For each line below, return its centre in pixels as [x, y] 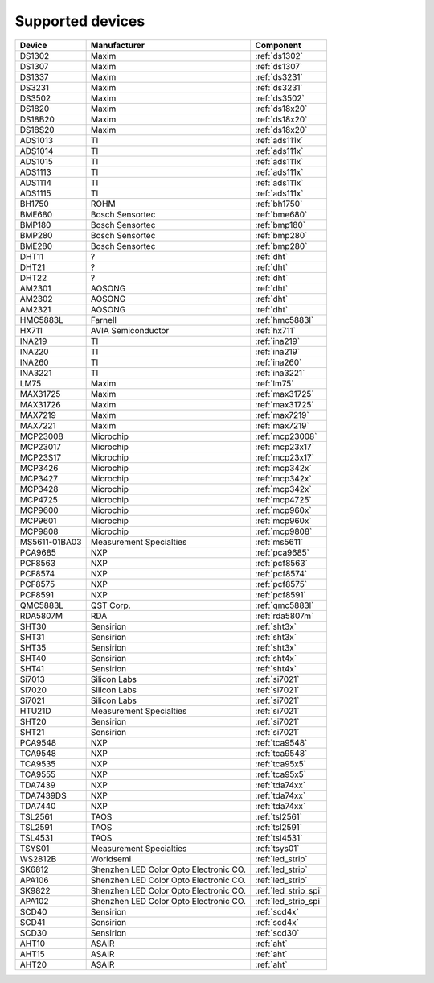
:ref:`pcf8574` [281, 573]
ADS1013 [37, 140]
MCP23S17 [41, 457]
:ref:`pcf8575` [281, 584]
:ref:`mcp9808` [283, 531]
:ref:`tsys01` [277, 848]
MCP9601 [38, 521]
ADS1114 [36, 183]
